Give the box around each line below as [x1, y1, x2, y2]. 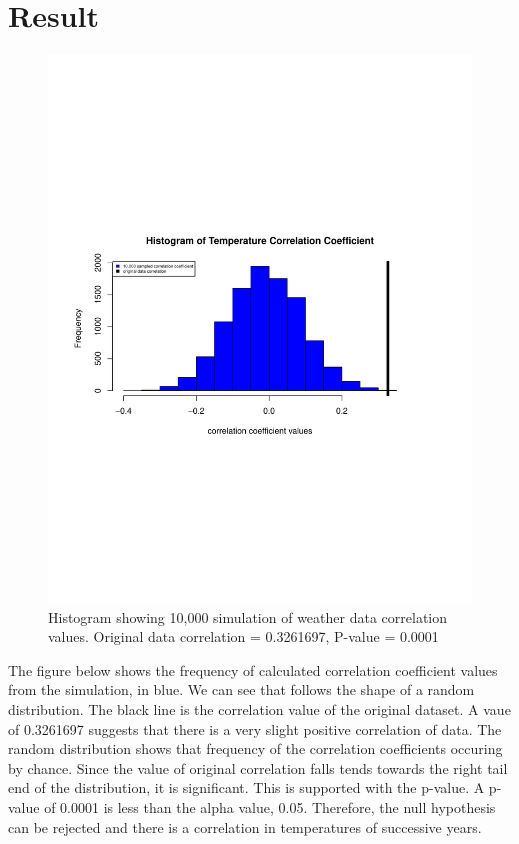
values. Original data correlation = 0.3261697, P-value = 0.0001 [48, 626, 439, 647]
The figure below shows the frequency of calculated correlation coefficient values [8, 659, 498, 680]
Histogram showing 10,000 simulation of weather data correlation [48, 606, 447, 627]
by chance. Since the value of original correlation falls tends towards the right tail [8, 757, 508, 778]
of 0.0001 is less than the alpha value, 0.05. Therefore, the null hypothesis [44, 796, 496, 817]
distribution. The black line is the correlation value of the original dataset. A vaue [8, 698, 511, 719]
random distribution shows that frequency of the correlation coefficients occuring [8, 738, 503, 759]
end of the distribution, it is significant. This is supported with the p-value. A [8, 777, 485, 798]
